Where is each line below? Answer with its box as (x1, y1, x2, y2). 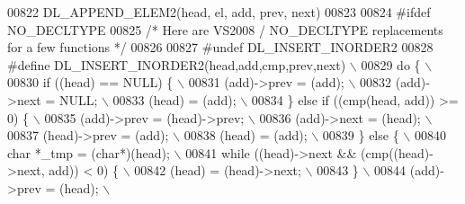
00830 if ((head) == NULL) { (7, 73, 174, 92)
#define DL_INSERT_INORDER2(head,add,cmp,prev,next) (7, 55, 346, 74)
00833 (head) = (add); (112, 90, 237, 109)
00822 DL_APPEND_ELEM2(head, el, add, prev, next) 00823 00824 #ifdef (7, 3, 431, 21)
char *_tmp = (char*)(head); (7, 143, 170, 162)
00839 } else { (322, 126, 399, 145)
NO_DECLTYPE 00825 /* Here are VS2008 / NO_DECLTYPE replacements (7, 20, 443, 39)
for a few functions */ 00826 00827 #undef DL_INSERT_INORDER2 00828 (7, 38, 434, 57)
